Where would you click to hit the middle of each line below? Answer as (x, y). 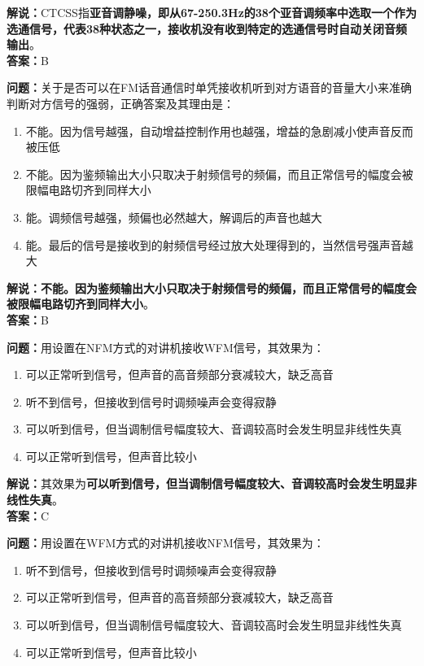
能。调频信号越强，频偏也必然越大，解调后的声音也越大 (174, 217)
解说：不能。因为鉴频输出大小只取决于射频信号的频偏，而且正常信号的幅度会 (212, 287)
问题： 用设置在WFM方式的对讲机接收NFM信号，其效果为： (166, 543)
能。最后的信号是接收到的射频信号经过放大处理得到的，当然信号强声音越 (219, 244)
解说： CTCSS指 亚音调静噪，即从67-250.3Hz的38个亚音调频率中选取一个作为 (212, 12)
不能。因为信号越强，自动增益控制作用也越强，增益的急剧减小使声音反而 (219, 131)
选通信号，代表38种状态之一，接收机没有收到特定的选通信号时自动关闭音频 (207, 28)
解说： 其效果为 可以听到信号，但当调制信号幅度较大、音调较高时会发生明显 (206, 483)
